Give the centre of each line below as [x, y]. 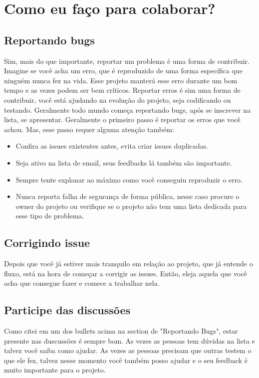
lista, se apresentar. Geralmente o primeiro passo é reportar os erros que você [122, 119]
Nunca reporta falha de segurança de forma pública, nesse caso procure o [128, 196]
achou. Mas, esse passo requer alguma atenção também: [89, 129]
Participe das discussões [67, 310]
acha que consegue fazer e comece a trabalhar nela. [82, 283]
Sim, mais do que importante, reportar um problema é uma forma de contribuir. [127, 61]
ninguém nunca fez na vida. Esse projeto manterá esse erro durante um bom [121, 80]
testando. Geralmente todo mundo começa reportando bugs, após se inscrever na [128, 109]
